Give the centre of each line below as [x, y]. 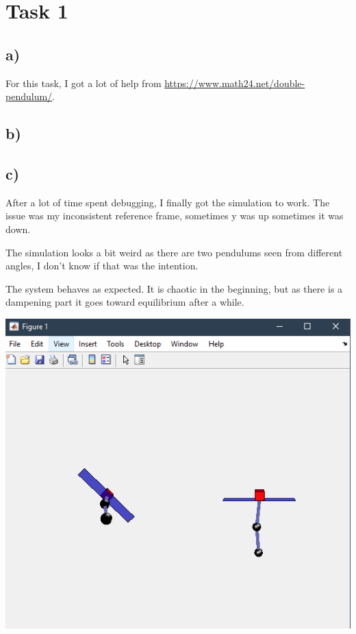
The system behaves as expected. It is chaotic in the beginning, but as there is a [174, 288]
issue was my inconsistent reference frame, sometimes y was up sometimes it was [175, 216]
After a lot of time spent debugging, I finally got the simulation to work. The [168, 202]
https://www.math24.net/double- [235, 83]
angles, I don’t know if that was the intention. [102, 266]
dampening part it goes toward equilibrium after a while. [125, 302]
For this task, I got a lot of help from [84, 83]
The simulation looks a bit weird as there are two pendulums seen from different [174, 252]
